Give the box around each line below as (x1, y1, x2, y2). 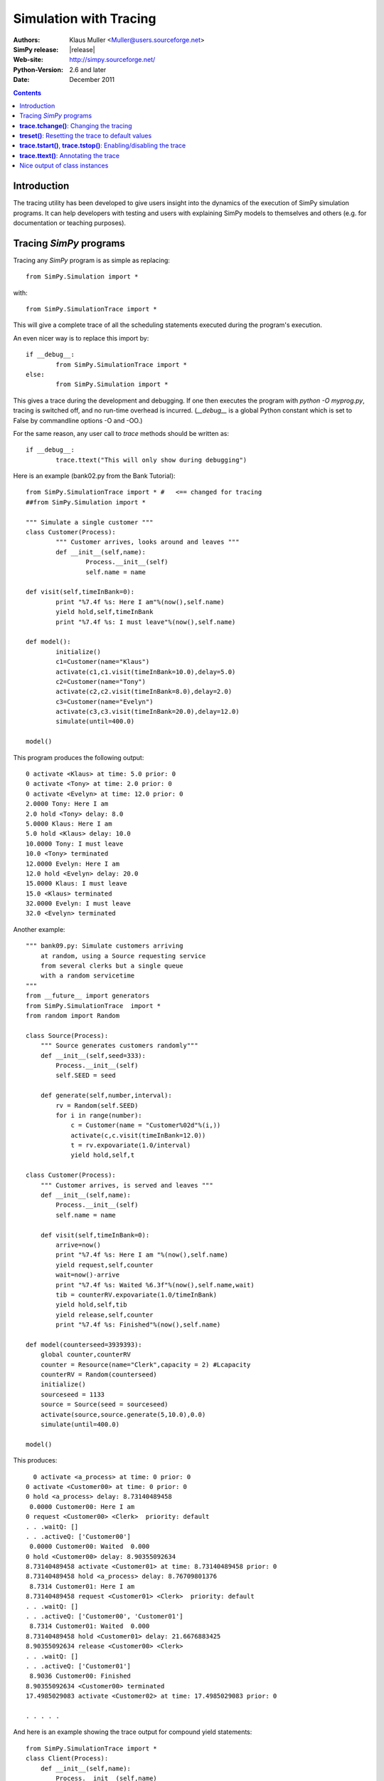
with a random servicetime (40, 972, 135, 980)
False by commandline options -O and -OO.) (13, 416, 143, 425)
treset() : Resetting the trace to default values (19, 132, 152, 140)
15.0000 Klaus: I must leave (26, 880, 127, 888)
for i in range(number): (55, 1111, 142, 1119)
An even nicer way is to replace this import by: (13, 333, 149, 342)
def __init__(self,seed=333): (40, 1052, 146, 1059)
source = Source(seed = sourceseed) (40, 1401, 169, 1408)
